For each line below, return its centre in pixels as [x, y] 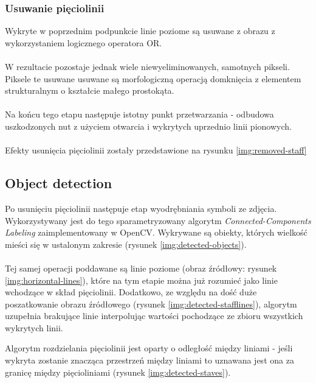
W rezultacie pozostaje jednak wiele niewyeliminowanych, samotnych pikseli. [147, 66]
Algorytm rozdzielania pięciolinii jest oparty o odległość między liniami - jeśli [149, 348]
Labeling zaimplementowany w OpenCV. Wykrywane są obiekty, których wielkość [156, 232]
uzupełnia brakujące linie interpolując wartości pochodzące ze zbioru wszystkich [154, 316]
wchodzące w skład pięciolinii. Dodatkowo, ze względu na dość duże [131, 292]
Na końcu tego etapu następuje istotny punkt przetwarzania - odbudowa [139, 114]
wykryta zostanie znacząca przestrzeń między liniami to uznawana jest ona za [149, 360]
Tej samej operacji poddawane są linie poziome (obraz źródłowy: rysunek [141, 268]
